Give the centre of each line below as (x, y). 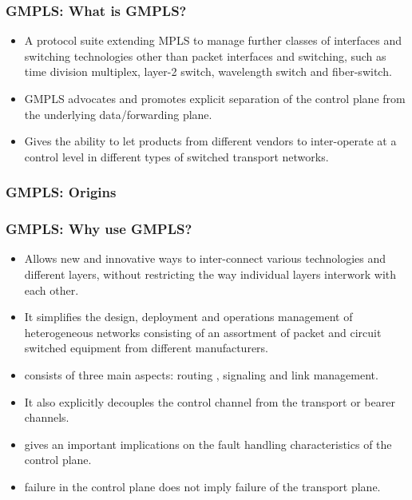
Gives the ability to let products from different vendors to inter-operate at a (210, 141)
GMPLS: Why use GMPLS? (99, 229)
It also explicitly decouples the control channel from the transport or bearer (210, 401)
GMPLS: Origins (61, 192)
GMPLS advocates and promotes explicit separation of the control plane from (215, 98)
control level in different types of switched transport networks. (176, 156)
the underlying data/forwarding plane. (118, 114)
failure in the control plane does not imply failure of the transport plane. (202, 486)
